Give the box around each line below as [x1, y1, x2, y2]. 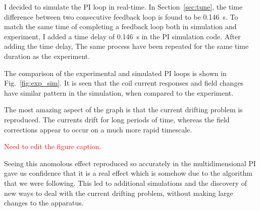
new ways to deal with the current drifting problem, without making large [4, 187, 233, 198]
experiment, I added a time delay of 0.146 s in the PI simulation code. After [4, 31, 241, 41]
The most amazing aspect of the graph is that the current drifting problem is [4, 104, 243, 115]
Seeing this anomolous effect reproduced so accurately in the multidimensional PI [4, 158, 256, 168]
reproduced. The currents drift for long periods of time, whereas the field [4, 114, 230, 124]
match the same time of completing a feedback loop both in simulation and [4, 21, 237, 32]
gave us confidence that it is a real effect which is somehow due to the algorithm [4, 168, 252, 178]
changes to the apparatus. [4, 197, 84, 208]
